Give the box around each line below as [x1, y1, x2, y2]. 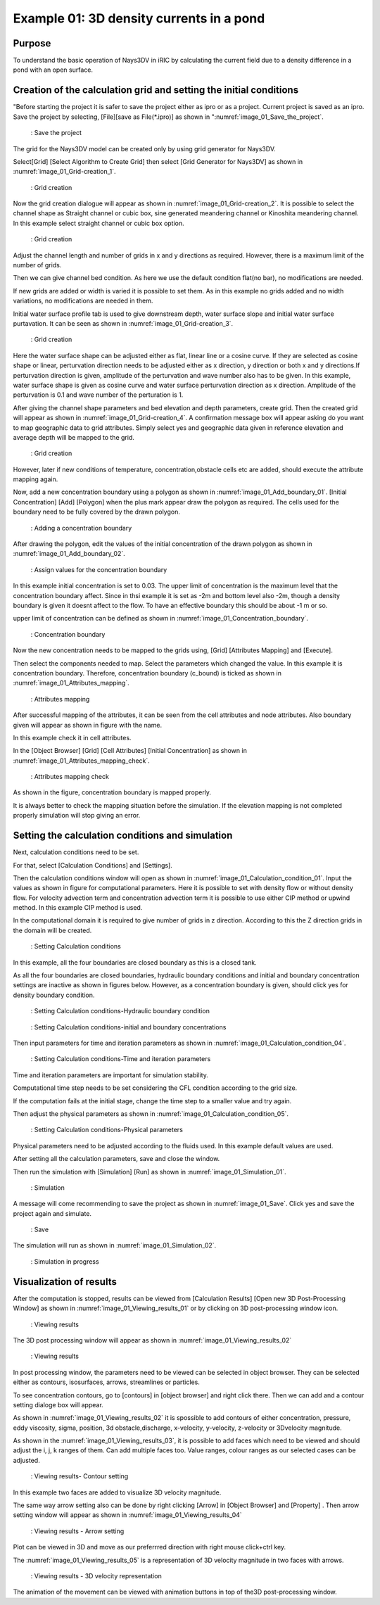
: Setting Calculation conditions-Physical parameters [30, 1126, 183, 1134]
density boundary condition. [13, 991, 95, 999]
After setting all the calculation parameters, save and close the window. [13, 1155, 220, 1163]
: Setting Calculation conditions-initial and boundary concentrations [30, 1022, 227, 1031]
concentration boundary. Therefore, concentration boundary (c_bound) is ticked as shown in [13, 668, 281, 677]
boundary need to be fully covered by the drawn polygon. [13, 507, 181, 516]
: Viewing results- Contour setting [30, 1472, 129, 1480]
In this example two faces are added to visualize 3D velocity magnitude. [13, 1488, 222, 1497]
